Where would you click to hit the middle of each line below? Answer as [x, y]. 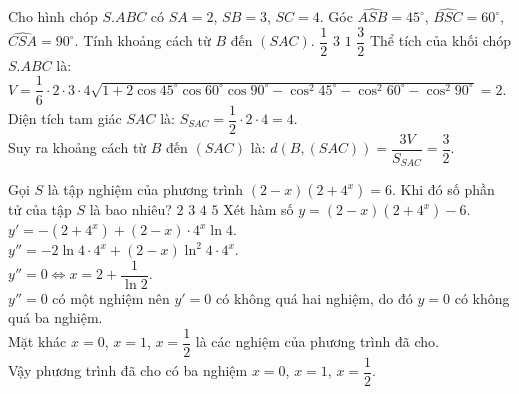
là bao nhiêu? [130, 209]
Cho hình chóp [53, 16]
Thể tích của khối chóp [440, 40]
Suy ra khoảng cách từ [77, 147]
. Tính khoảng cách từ [142, 40]
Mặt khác [37, 341]
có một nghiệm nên [111, 297]
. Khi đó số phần [443, 189]
